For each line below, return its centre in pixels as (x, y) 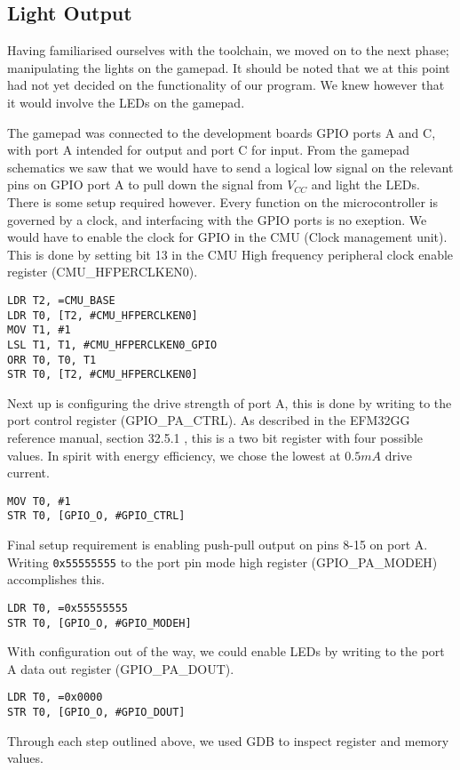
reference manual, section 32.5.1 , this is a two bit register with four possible (215, 438)
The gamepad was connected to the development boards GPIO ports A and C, (222, 132)
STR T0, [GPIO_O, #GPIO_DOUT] (96, 713)
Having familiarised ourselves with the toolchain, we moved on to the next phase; (228, 50)
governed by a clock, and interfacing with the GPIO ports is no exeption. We (217, 219)
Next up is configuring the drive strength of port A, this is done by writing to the (230, 402)
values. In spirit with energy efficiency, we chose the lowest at (174, 455)
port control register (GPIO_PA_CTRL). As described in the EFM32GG (209, 420)
